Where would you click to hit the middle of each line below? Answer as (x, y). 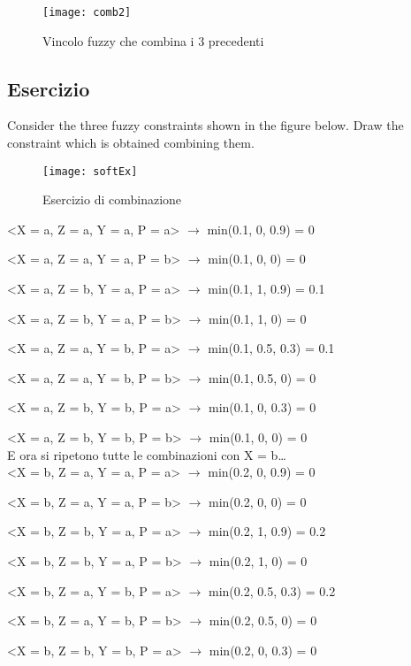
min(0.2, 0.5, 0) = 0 (263, 620)
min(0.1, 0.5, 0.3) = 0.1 (271, 348)
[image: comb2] (87, 12)
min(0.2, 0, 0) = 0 (258, 501)
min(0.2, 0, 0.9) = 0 (262, 472)
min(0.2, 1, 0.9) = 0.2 (267, 531)
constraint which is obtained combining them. (131, 143)
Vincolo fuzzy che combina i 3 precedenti (153, 40)
